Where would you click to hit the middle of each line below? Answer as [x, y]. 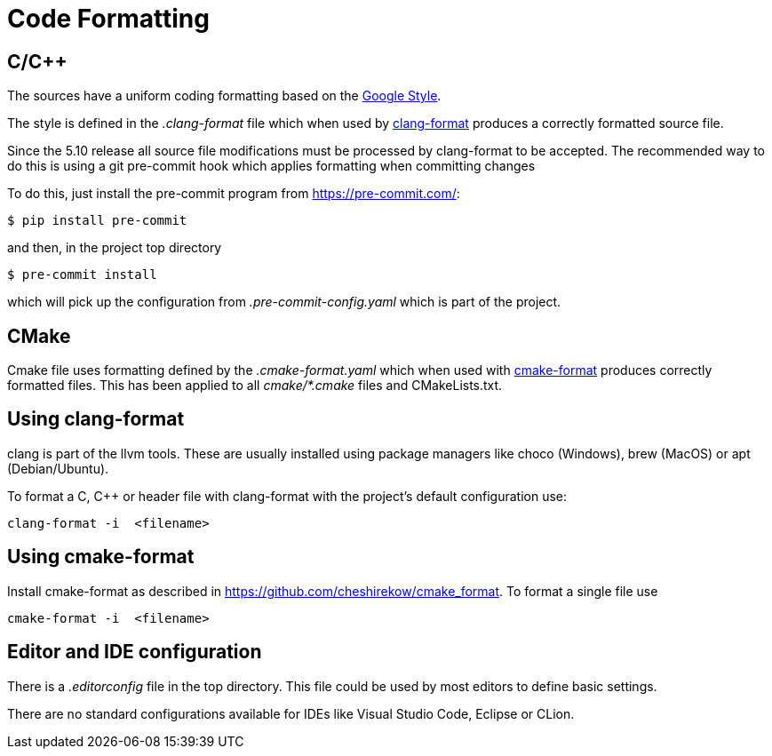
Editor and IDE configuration [135, 652]
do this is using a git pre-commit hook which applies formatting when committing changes [271, 166]
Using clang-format [96, 419]
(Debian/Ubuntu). [58, 468]
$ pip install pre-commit [97, 221]
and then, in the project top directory [115, 248]
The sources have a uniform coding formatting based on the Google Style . [224, 96]
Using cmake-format [101, 557]
